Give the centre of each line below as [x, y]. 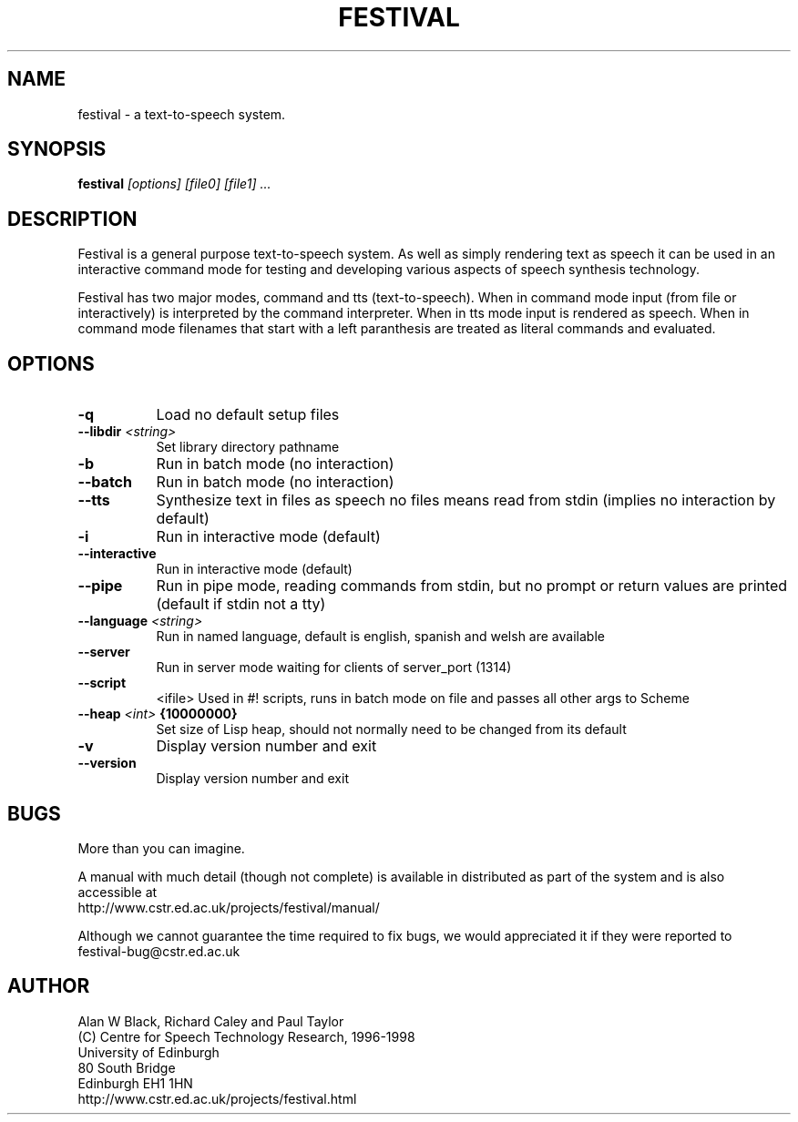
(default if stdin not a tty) [241, 604]
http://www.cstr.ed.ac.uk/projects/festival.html [217, 1098]
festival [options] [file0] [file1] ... [174, 184]
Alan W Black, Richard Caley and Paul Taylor [211, 1021]
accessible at [118, 892]
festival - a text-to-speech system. [182, 114]
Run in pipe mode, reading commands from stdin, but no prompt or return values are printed [472, 586]
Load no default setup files [248, 415]
